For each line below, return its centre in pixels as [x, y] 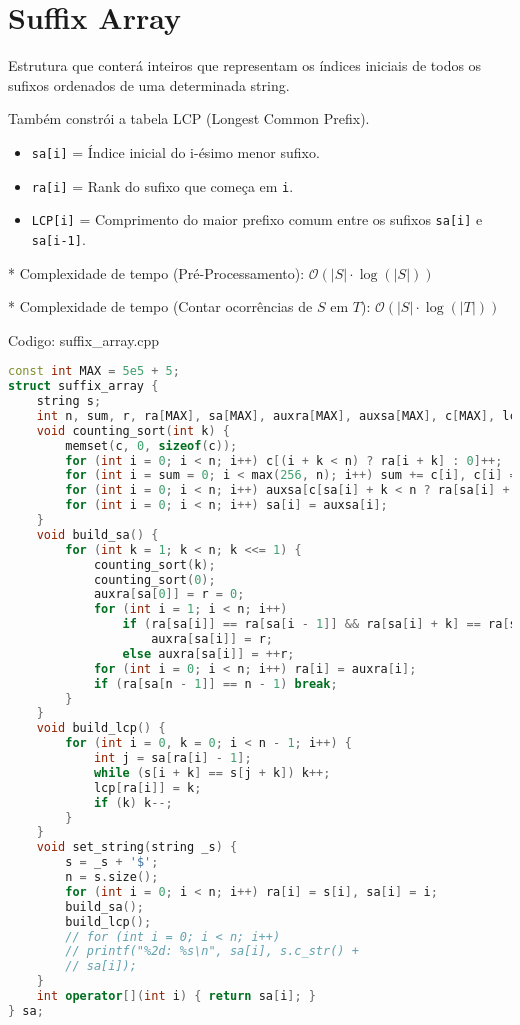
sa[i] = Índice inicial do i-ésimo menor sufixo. [175, 151]
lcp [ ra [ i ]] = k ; [147, 787]
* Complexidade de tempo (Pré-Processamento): [156, 272]
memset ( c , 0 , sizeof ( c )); [151, 445]
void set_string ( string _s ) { [137, 847]
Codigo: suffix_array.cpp [84, 339]
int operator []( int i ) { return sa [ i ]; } [176, 996]
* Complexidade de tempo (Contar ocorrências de [160, 306]
